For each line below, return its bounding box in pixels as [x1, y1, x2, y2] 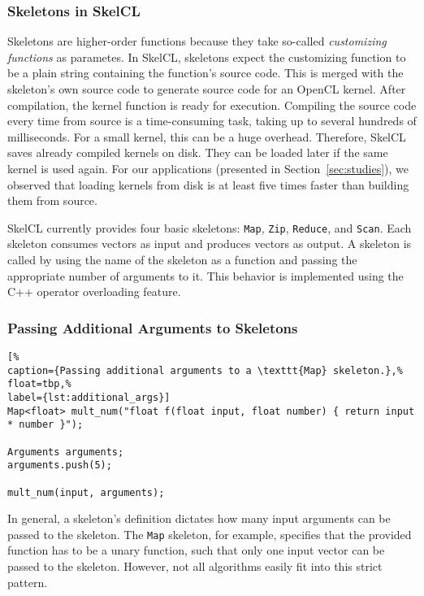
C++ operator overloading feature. [7, 283, 181, 300]
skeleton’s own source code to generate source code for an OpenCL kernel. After [7, 80, 406, 97]
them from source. [7, 192, 97, 209]
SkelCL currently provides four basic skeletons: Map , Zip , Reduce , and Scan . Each [7, 219, 412, 236]
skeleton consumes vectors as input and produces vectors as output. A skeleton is [7, 235, 412, 252]
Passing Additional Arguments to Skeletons [7, 317, 298, 337]
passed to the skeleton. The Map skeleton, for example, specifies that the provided [7, 525, 412, 542]
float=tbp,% [7, 378, 71, 390]
